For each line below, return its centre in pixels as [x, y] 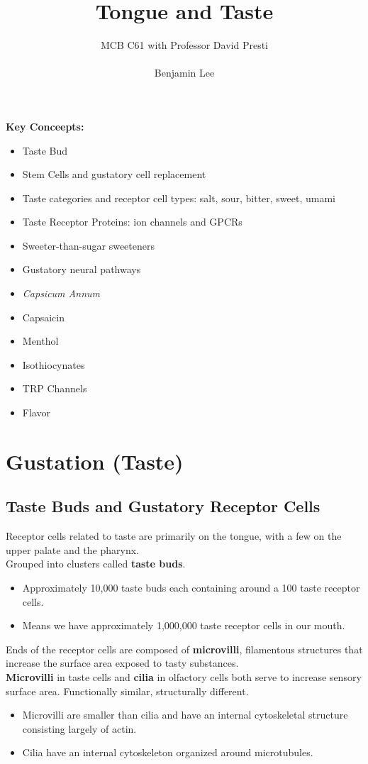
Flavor [36, 413]
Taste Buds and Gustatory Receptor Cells [163, 506]
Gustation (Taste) [95, 461]
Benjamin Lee [184, 73]
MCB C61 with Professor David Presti [184, 45]
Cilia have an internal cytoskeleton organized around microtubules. [168, 752]
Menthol [40, 341]
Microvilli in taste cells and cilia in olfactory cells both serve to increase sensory [184, 676]
